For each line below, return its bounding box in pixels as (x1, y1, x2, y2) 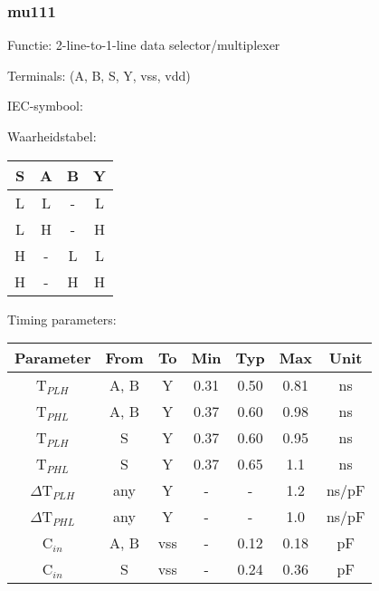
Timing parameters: (7, 309, 117, 328)
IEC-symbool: (7, 96, 83, 115)
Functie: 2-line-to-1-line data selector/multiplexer (7, 35, 280, 54)
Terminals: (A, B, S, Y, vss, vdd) (7, 65, 191, 84)
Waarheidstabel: (7, 127, 97, 145)
